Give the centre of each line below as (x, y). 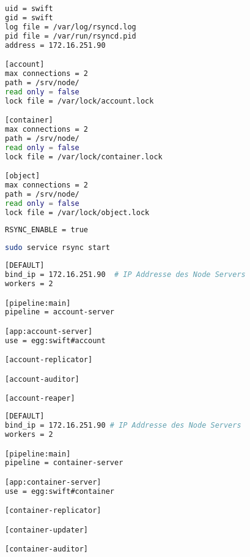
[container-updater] (47, 530)
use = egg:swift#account (55, 340)
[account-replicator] (49, 360)
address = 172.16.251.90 (55, 45)
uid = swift (29, 9)
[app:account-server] (49, 331)
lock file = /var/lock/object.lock (77, 212)
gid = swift (29, 17)
